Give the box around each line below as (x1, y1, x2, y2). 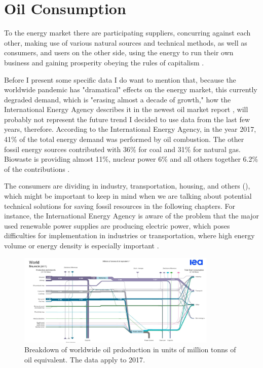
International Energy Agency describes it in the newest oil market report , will (4, 104, 248, 115)
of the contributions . (4, 163, 70, 174)
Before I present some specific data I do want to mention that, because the (4, 74, 236, 85)
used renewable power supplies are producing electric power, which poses (4, 220, 230, 231)
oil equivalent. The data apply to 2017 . (24, 354, 145, 364)
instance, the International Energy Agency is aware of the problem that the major (4, 210, 259, 221)
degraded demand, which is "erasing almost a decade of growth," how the (4, 94, 231, 104)
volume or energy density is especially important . (4, 240, 159, 250)
